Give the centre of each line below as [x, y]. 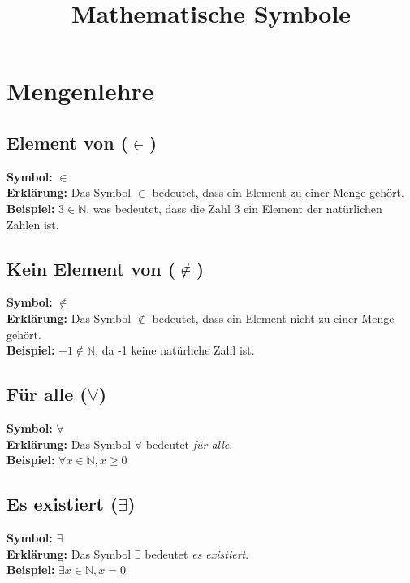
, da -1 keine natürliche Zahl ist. [175, 350]
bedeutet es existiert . [197, 553]
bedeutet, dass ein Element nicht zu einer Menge [273, 318]
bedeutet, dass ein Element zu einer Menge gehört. [278, 192]
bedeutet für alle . [189, 444]
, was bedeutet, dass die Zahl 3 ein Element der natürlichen [234, 208]
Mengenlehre [80, 91]
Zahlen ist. [33, 224]
